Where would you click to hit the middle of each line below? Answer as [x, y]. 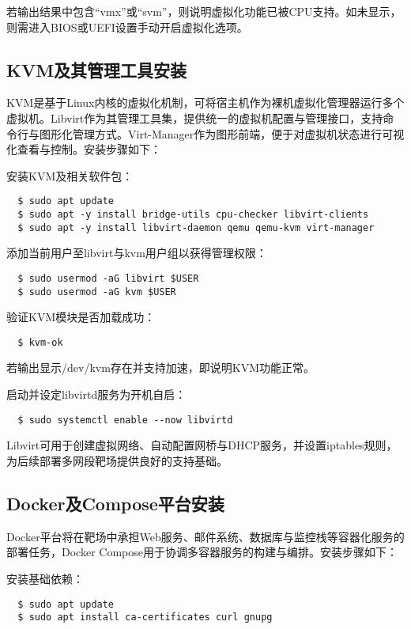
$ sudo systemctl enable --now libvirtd [125, 420]
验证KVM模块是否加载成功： [81, 317]
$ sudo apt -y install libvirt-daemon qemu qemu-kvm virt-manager [196, 227]
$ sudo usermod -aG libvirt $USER [108, 278]
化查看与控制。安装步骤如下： [84, 149]
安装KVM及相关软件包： [70, 175]
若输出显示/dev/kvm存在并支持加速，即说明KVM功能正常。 [161, 368]
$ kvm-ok [40, 342]
